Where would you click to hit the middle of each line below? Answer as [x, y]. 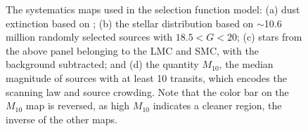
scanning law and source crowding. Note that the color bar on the [147, 91]
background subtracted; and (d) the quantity [102, 64]
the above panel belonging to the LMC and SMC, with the [132, 50]
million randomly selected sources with [89, 37]
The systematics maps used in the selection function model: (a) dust [153, 9]
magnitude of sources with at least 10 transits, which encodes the [146, 77]
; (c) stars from [270, 37]
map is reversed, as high [78, 105]
